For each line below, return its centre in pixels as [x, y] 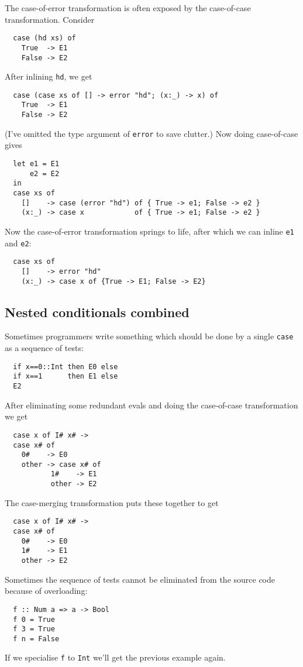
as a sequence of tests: [44, 348]
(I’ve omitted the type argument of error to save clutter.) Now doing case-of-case [151, 133]
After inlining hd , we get [49, 76]
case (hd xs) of [44, 38]
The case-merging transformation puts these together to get [112, 502]
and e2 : [18, 243]
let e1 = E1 [36, 164]
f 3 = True [34, 629]
